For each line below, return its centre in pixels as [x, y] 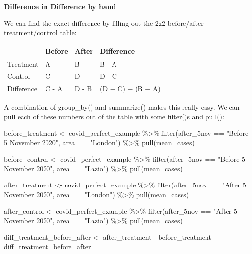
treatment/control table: [40, 33]
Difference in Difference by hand [60, 6]
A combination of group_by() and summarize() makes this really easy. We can [122, 106]
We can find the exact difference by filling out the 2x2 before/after [104, 23]
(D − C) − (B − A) [130, 88]
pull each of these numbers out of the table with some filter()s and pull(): [114, 116]
